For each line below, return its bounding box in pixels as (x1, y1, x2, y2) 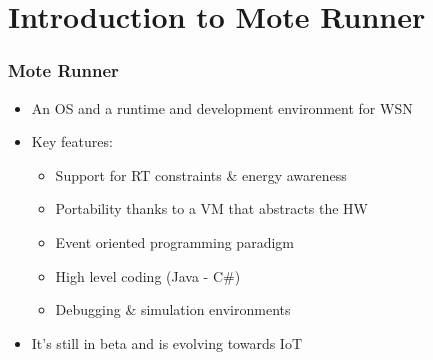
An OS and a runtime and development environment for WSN (31, 97, 413, 118)
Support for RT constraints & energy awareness (55, 164, 347, 185)
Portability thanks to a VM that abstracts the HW (55, 198, 369, 219)
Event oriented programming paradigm (55, 231, 294, 252)
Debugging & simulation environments (55, 299, 291, 320)
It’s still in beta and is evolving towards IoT (31, 332, 303, 353)
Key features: (31, 131, 113, 152)
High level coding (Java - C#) (55, 265, 241, 286)
